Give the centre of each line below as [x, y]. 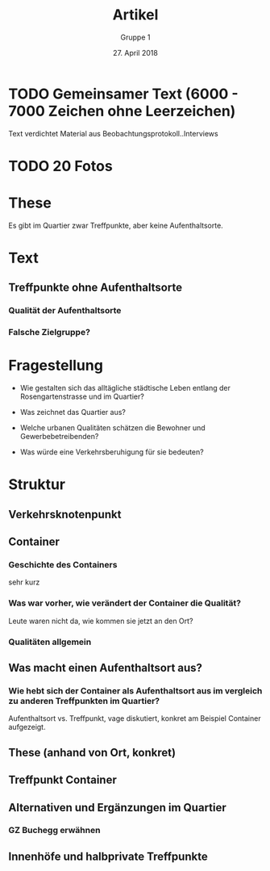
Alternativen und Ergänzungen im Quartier [118, 808]
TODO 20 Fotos [60, 166]
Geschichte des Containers [63, 565]
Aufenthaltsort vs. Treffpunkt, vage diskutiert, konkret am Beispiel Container [135, 718]
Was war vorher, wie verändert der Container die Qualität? [125, 603]
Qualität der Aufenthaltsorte [65, 311]
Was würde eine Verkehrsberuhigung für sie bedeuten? [112, 452]
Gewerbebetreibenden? [59, 437]
